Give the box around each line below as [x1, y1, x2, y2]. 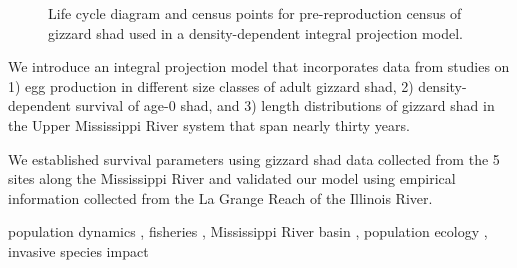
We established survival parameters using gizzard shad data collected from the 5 [8, 148, 500, 169]
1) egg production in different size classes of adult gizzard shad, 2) [8, 75, 414, 96]
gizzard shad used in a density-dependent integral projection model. [48, 22, 463, 43]
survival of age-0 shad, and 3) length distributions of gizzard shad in [75, 95, 495, 116]
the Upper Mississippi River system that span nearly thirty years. [8, 114, 410, 135]
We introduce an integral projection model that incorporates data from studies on [8, 56, 510, 77]
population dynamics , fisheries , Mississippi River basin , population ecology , [8, 221, 488, 242]
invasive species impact [8, 240, 149, 261]
